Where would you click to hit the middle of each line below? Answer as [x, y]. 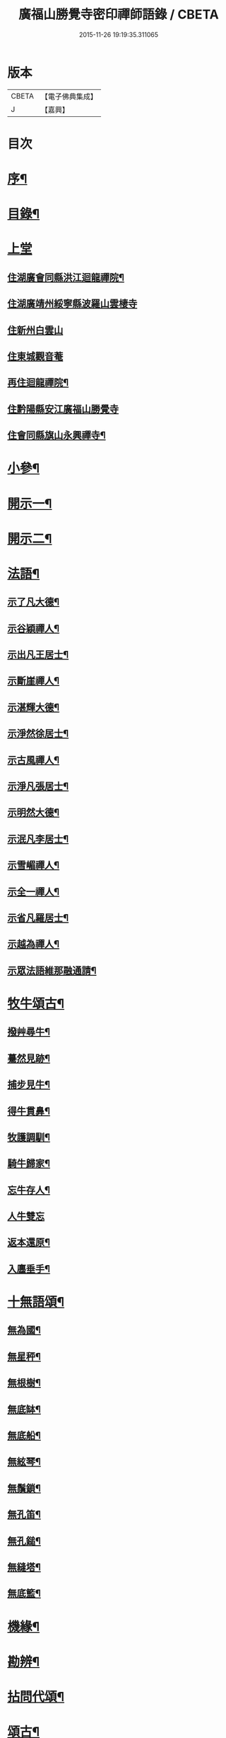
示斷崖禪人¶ [34, 681]
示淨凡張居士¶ [38, 787]
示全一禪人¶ [34, 892]
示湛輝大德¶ [34, 707]
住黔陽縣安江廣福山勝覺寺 [63, 409]
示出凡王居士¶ [38, 655]
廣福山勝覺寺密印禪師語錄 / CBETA [119, 15]
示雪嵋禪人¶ [34, 865]
